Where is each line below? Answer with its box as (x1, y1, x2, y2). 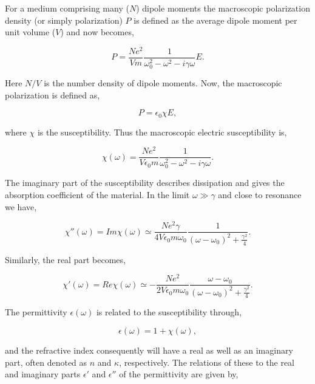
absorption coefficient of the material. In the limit (5, 188, 190, 201)
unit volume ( (5, 26, 56, 38)
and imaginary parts (5, 368, 81, 380)
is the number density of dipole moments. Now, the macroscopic (44, 77, 282, 89)
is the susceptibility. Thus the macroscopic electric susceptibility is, (37, 125, 287, 138)
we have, (5, 200, 37, 213)
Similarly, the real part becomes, (5, 253, 126, 266)
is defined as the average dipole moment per (134, 13, 297, 26)
